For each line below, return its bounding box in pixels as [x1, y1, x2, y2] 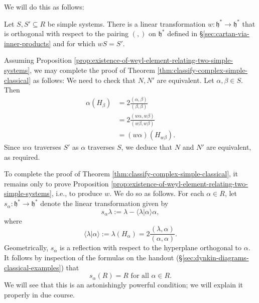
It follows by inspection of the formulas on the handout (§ [4, 252, 183, 262]
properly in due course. [4, 289, 75, 299]
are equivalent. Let [157, 74, 214, 85]
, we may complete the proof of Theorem [30, 64, 155, 75]
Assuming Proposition [4, 55, 72, 65]
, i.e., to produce [51, 188, 102, 198]
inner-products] [4, 38, 51, 48]
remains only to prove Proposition [4, 178, 109, 188]
